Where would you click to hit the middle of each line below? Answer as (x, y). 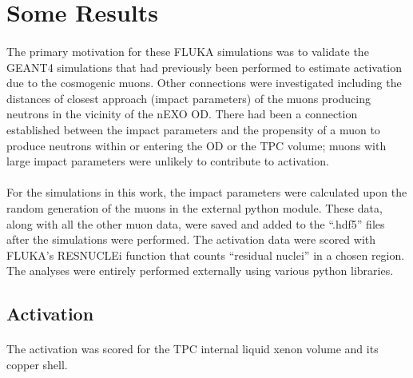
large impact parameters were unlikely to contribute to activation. (168, 161)
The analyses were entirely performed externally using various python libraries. (200, 271)
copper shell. (37, 364)
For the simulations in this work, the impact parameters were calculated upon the (207, 192)
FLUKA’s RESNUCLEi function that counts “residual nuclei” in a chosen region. (206, 255)
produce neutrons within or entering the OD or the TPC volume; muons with (197, 145)
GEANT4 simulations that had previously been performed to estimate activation (205, 67)
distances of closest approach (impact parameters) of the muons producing (189, 98)
